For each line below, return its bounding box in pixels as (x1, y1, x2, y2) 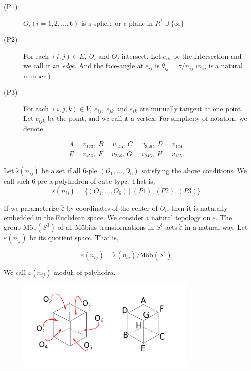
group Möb (4, 222, 37, 232)
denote (23, 123, 43, 133)
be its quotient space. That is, (29, 233, 119, 243)
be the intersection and (173, 50, 242, 60)
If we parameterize (4, 202, 59, 213)
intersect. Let (121, 50, 161, 60)
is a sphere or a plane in (81, 18, 153, 28)
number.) (23, 70, 51, 80)
